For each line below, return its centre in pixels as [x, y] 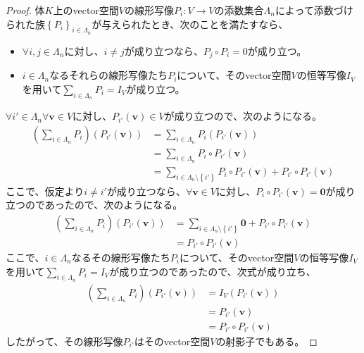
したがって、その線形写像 [64, 341]
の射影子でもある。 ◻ [266, 341]
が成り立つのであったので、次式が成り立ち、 [213, 271]
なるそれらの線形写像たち [109, 75]
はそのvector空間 [172, 341]
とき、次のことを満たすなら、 [220, 24]
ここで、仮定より [45, 191]
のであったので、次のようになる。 [104, 205]
